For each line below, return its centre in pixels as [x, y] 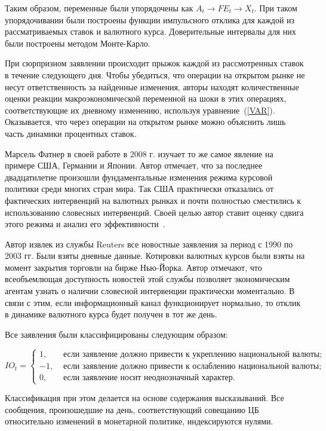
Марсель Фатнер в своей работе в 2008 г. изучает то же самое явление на [139, 153]
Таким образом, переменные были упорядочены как [99, 8]
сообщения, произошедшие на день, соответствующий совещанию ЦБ [132, 409]
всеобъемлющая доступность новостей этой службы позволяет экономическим [147, 279]
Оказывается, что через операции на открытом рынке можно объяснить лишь [145, 122]
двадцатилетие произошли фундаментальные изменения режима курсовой [139, 177]
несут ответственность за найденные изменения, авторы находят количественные [152, 86]
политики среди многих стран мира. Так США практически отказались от [139, 189]
